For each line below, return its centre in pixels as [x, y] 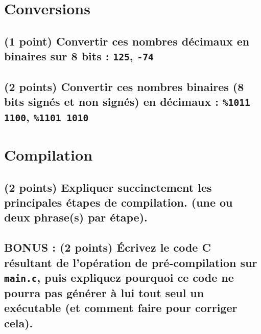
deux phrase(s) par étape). [76, 217]
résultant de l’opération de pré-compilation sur [131, 262]
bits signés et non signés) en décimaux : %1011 [127, 101]
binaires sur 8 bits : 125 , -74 [79, 56]
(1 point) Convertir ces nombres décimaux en [127, 41]
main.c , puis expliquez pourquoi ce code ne [119, 277]
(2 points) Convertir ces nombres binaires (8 [124, 86]
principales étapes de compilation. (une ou [118, 202]
